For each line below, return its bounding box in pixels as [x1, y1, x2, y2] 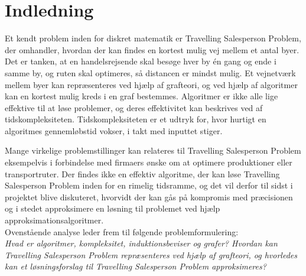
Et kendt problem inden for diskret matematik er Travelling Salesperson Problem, [5, 32, 301, 44]
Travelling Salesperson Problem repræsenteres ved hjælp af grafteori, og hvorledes [5, 248, 297, 261]
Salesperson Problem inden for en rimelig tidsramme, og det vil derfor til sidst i [5, 179, 293, 191]
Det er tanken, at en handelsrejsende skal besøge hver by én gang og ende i [5, 55, 276, 67]
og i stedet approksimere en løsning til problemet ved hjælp [5, 202, 220, 215]
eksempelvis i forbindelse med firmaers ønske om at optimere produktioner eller [5, 156, 292, 168]
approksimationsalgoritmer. [5, 214, 104, 226]
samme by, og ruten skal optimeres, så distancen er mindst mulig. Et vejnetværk [5, 66, 296, 79]
